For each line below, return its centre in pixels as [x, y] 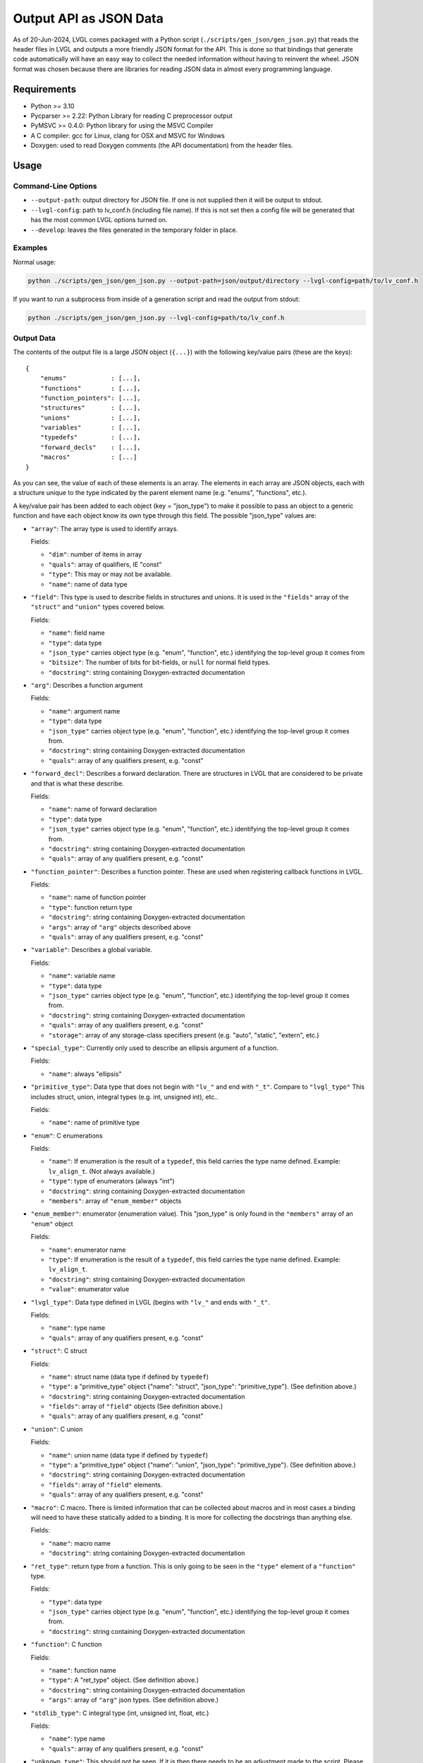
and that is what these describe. [77, 783]
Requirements [45, 89]
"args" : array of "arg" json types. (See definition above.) [133, 1700]
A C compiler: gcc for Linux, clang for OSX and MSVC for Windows [128, 135]
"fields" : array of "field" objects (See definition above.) [136, 1406]
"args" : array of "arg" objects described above [120, 927]
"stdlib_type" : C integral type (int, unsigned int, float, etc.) [120, 1713]
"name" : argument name [84, 711]
